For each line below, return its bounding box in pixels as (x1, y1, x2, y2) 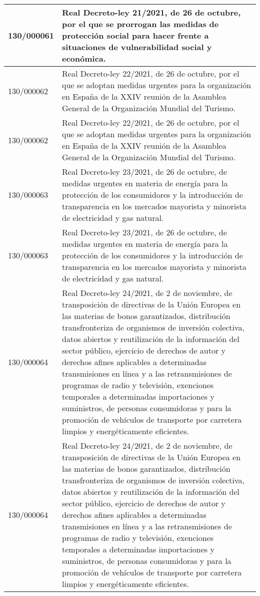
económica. (62, 53, 106, 64)
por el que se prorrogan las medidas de (62, 18, 219, 30)
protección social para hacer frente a (62, 30, 209, 41)
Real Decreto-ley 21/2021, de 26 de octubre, (62, 7, 241, 18)
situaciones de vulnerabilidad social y (62, 41, 212, 53)
